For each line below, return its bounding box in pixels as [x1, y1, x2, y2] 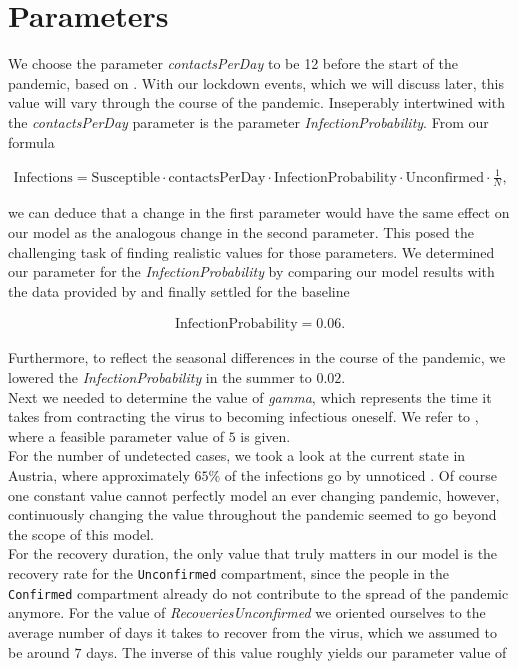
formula [8, 131, 55, 152]
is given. [240, 425, 291, 446]
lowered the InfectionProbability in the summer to [8, 367, 312, 388]
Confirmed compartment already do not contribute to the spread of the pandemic [8, 582, 509, 603]
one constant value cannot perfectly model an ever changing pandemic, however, [8, 484, 500, 505]
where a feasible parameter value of [8, 425, 225, 446]
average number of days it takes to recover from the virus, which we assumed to [8, 621, 497, 642]
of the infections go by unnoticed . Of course [224, 465, 497, 486]
